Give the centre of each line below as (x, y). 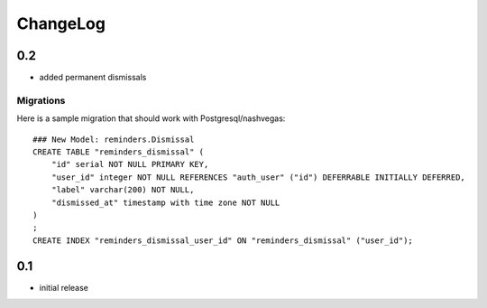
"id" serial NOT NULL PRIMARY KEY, (130, 164)
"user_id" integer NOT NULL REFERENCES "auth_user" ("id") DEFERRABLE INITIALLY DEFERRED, (258, 177)
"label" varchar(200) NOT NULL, (123, 190)
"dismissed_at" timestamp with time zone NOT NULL (165, 202)
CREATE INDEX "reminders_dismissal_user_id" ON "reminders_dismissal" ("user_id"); (223, 240)
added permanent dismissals (93, 78)
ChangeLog (61, 23)
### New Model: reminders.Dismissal (114, 139)
